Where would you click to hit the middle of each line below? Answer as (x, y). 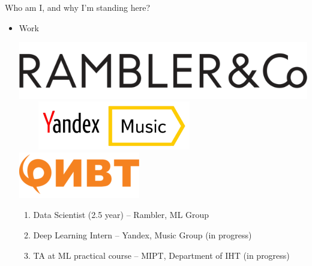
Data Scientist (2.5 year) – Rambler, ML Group (121, 215)
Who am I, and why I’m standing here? (78, 7)
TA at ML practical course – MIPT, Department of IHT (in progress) (161, 255)
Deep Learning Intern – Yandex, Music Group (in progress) (142, 235)
